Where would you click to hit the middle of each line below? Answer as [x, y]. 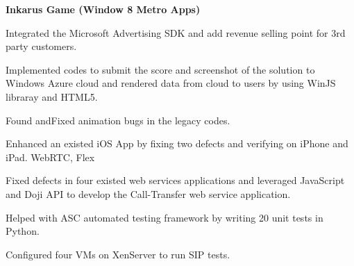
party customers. [41, 46]
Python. [23, 231]
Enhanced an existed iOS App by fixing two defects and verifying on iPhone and [177, 143]
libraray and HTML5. [52, 96]
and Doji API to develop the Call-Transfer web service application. [148, 193]
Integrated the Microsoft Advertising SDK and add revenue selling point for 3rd [176, 32]
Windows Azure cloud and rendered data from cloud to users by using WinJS [171, 83]
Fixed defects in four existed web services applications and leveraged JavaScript [175, 180]
